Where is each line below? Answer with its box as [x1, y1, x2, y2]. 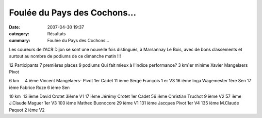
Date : [9, 24, 20, 30]
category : [9, 30, 30, 36]
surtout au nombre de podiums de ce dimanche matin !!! [9, 53, 121, 59]
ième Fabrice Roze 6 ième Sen [9, 85, 70, 90]
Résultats [47, 30, 66, 36]
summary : [9, 38, 31, 44]
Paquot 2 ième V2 [9, 107, 45, 113]
